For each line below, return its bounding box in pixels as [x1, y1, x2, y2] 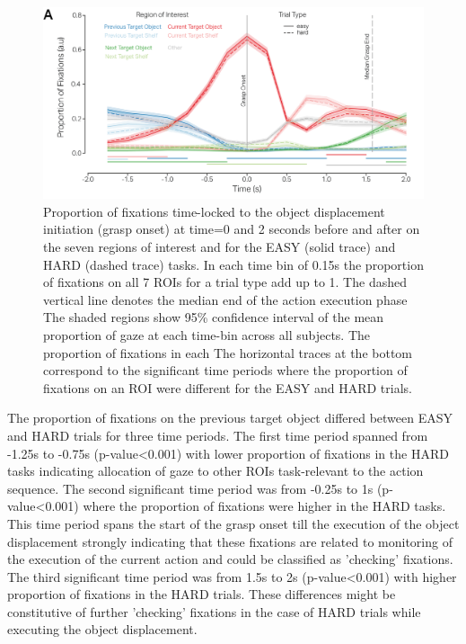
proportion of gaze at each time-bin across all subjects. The [43, 325, 371, 344]
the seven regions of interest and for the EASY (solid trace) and [43, 237, 396, 256]
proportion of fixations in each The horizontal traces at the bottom [43, 343, 412, 362]
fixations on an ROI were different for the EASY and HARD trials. [43, 378, 412, 397]
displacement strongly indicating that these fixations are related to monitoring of [7, 532, 453, 550]
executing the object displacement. [7, 620, 198, 639]
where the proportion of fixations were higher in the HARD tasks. [83, 496, 446, 515]
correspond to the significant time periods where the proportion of [43, 361, 408, 380]
